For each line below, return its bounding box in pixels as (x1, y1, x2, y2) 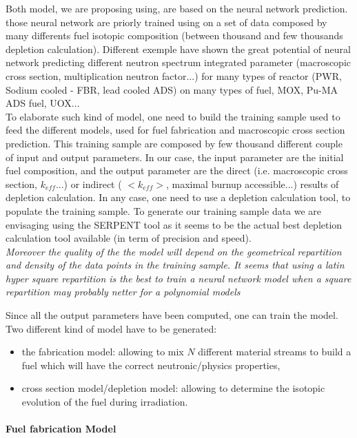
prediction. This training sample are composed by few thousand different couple (6, 136, 343, 150)
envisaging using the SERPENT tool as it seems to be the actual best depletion (6, 217, 343, 231)
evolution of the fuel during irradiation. (21, 395, 188, 409)
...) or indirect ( (55, 176, 122, 191)
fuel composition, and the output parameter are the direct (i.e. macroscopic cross (6, 163, 348, 178)
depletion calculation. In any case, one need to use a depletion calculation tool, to (6, 190, 351, 205)
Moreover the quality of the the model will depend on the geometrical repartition (6, 244, 342, 258)
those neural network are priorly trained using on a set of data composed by (6, 14, 327, 29)
